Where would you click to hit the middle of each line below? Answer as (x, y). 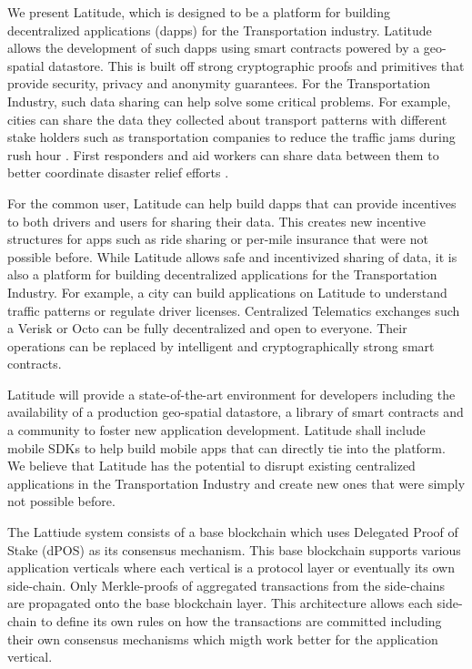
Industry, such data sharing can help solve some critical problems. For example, (229, 101)
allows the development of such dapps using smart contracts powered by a (214, 48)
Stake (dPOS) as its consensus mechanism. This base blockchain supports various (234, 549)
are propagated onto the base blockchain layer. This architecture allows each (220, 603)
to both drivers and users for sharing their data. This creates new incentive (217, 221)
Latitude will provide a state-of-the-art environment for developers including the (231, 394)
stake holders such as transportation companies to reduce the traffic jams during (231, 137)
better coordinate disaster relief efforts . (118, 172)
